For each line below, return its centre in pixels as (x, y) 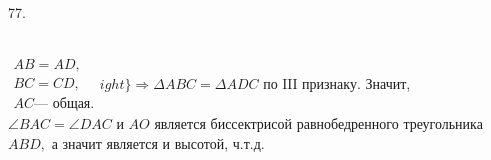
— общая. (64, 104)
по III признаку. (312, 84)
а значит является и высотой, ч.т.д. (158, 142)
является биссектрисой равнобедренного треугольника (318, 123)
